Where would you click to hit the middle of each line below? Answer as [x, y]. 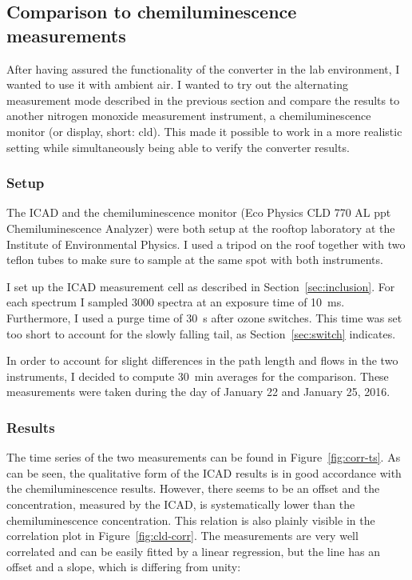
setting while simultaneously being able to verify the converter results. [178, 147]
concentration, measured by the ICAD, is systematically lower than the [181, 504]
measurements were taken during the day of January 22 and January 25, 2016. [198, 392]
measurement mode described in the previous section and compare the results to [203, 100]
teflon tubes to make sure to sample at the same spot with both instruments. [195, 260]
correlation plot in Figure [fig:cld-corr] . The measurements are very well [182, 536]
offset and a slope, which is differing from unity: [124, 567]
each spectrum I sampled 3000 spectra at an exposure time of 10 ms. [176, 302]
